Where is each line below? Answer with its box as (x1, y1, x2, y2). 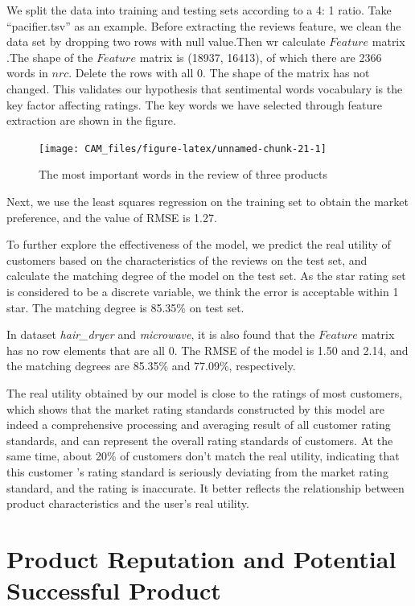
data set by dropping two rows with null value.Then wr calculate (6, 33, 326, 50)
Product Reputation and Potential (6, 542, 397, 575)
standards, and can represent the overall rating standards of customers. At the (6, 431, 393, 448)
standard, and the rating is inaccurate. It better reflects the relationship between (6, 479, 405, 496)
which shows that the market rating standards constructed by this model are (6, 400, 385, 417)
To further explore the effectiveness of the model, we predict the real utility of (6, 236, 391, 253)
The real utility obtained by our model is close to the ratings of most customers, (6, 384, 403, 401)
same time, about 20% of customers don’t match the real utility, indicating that (6, 447, 400, 464)
